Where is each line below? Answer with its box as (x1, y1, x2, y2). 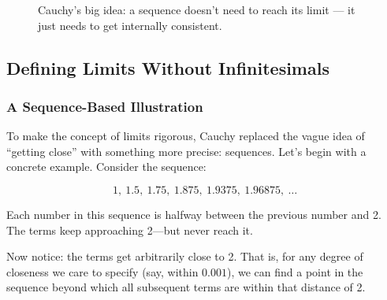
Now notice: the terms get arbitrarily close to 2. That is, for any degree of (6, 248, 363, 265)
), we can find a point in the (227, 263, 363, 280)
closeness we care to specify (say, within (6, 263, 199, 280)
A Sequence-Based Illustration (6, 96, 203, 116)
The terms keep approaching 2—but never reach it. (6, 221, 253, 238)
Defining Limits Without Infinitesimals (6, 55, 329, 80)
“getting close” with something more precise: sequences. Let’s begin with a (6, 143, 367, 159)
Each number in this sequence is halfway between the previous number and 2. (6, 206, 381, 222)
